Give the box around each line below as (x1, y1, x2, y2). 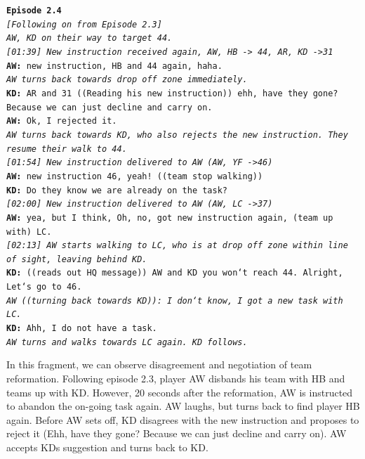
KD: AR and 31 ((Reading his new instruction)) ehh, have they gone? (6, 88, 338, 98)
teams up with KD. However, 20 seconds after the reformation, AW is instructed (6, 384, 353, 399)
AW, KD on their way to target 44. (6, 33, 173, 44)
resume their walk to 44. (6, 143, 127, 154)
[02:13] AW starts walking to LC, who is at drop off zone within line (6, 240, 348, 251)
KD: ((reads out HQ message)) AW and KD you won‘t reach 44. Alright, (6, 268, 343, 278)
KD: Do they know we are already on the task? (6, 185, 227, 195)
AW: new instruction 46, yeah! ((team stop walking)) (6, 171, 263, 181)
